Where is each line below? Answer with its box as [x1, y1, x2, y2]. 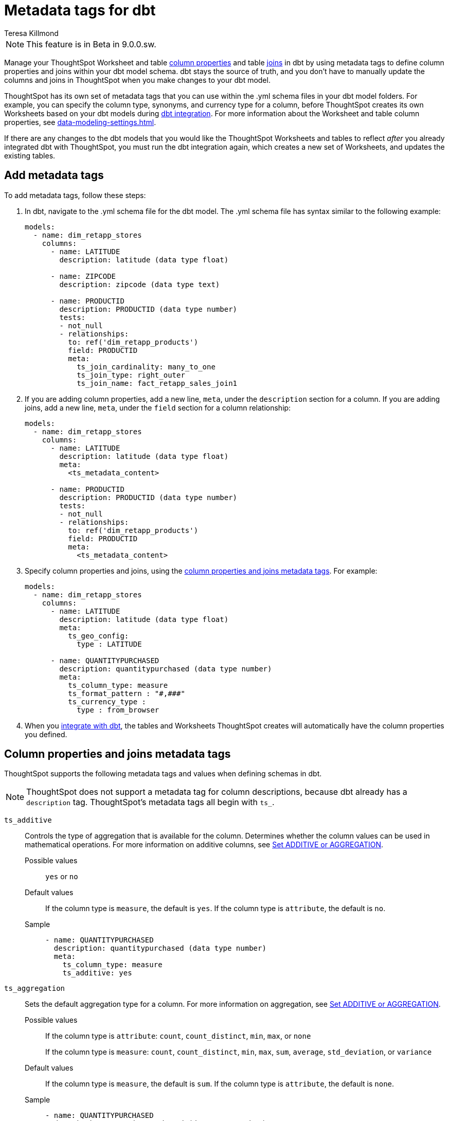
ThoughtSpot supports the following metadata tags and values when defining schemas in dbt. [4, 769, 322, 778]
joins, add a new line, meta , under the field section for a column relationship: [25, 403, 291, 412]
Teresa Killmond [4, 28, 59, 38]
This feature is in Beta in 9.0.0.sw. [26, 39, 156, 49]
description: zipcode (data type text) [59, 280, 220, 289]
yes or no [45, 872, 78, 881]
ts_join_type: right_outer [77, 370, 185, 379]
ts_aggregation [4, 984, 65, 993]
